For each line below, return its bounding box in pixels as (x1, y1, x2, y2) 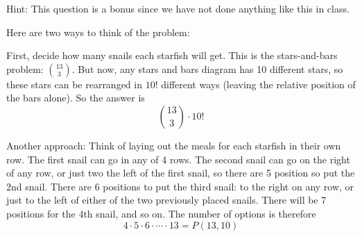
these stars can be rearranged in (6, 76, 142, 91)
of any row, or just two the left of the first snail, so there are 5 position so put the (6, 165, 355, 180)
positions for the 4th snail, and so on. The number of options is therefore (6, 206, 316, 220)
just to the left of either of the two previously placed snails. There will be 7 (6, 193, 327, 207)
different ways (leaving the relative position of (161, 76, 356, 91)
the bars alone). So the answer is (6, 90, 145, 105)
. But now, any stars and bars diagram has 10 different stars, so (71, 61, 343, 76)
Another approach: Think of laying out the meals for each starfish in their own (6, 138, 341, 152)
